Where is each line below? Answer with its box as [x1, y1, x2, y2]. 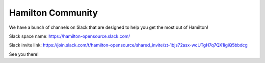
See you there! [9, 51, 39, 57]
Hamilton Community [9, 7, 98, 18]
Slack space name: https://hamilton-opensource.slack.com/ [9, 33, 130, 39]
